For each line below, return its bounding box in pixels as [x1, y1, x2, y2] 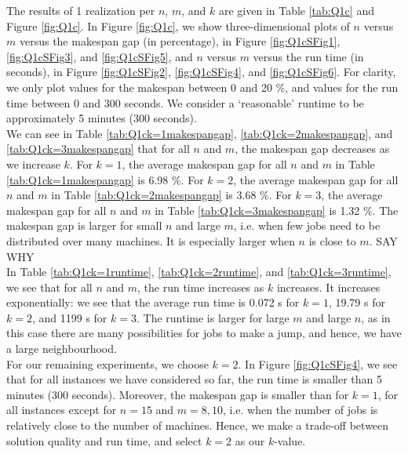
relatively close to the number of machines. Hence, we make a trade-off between [6, 417, 389, 434]
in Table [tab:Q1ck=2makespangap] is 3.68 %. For [51, 187, 292, 203]
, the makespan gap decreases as [235, 140, 390, 157]
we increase [6, 155, 60, 172]
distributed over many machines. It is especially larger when [6, 232, 295, 249]
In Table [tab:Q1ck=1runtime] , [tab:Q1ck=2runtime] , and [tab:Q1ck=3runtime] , [6, 263, 392, 280]
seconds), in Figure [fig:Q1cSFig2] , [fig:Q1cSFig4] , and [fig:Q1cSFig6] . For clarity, [6, 64, 396, 80]
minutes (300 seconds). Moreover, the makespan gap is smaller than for [6, 386, 349, 402]
